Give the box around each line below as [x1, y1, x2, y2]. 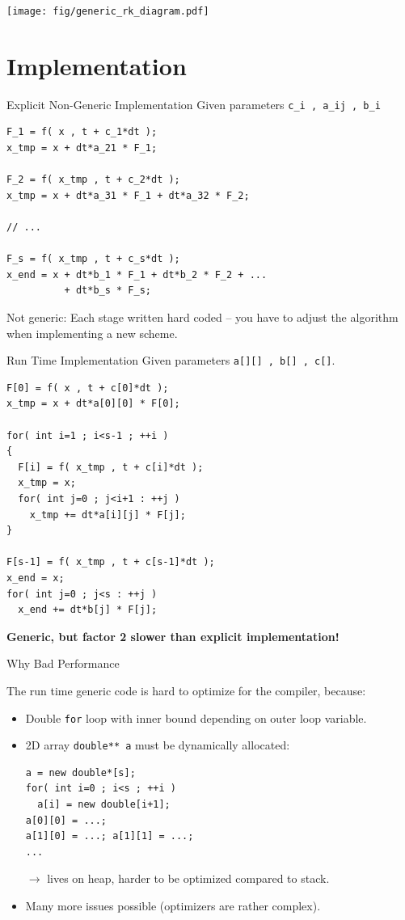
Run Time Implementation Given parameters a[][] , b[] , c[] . [6, 352, 335, 369]
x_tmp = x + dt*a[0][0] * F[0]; [6, 398, 180, 410]
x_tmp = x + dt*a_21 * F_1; [6, 142, 158, 154]
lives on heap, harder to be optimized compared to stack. [47, 870, 330, 887]
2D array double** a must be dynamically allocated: [25, 736, 290, 753]
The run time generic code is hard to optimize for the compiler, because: [6, 682, 366, 698]
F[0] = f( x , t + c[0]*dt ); [6, 382, 169, 394]
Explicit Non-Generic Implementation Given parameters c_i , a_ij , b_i [6, 95, 381, 112]
